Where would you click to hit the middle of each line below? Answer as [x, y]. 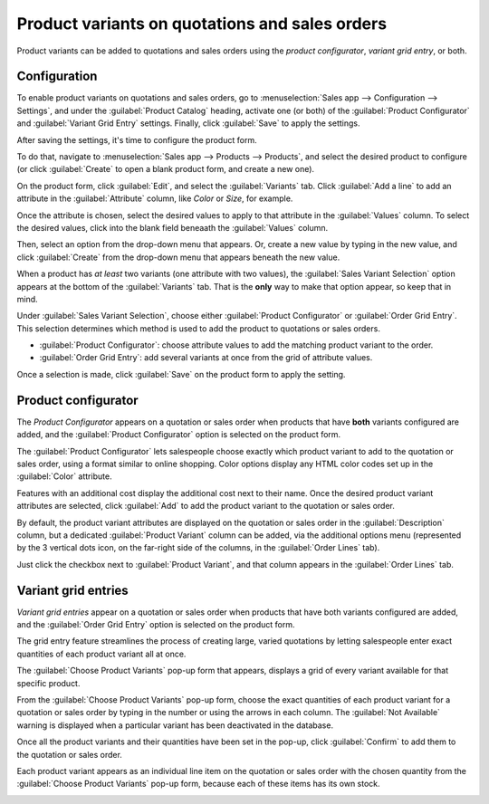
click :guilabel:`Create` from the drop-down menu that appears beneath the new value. [178, 257]
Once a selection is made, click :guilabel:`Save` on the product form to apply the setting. [181, 374]
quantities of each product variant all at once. [101, 654]
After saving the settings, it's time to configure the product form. [137, 139]
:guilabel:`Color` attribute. [64, 476]
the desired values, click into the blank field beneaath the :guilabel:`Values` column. [173, 227]
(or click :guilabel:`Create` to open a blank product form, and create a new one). [166, 169]
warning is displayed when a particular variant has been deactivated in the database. [175, 725]
